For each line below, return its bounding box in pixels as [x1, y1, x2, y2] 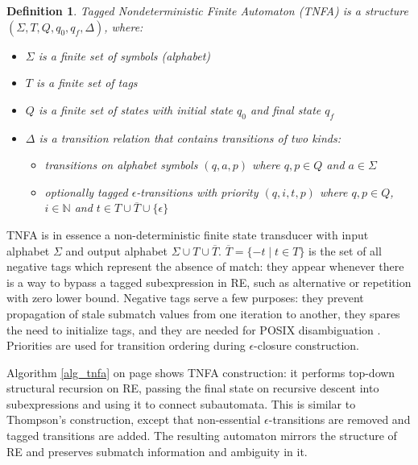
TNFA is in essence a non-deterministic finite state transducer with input [6, 226, 369, 243]
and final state [250, 101, 321, 118]
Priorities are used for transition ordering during [6, 337, 246, 354]
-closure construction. [254, 337, 359, 354]
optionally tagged [44, 183, 128, 200]
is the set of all [308, 242, 382, 259]
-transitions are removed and [268, 411, 411, 428]
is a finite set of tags [35, 74, 138, 91]
